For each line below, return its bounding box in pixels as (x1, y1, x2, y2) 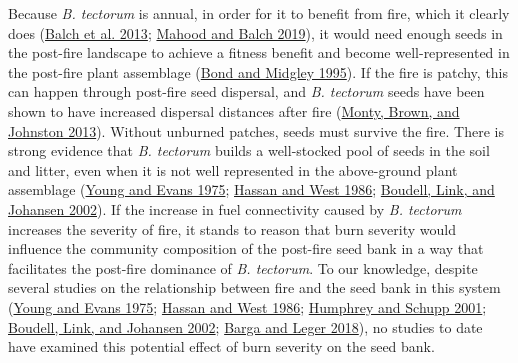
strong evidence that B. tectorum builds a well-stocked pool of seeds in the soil (8, 140, 490, 161)
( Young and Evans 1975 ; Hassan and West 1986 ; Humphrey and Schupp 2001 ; (8, 296, 487, 317)
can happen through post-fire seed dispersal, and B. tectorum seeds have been (8, 81, 485, 102)
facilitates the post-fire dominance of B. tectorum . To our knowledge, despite (8, 257, 478, 278)
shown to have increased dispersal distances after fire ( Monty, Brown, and (8, 100, 460, 121)
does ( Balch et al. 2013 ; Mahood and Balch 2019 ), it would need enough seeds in (8, 22, 503, 43)
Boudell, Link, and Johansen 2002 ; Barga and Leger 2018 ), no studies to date (8, 316, 483, 337)
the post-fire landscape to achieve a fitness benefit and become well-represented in (8, 42, 510, 63)
